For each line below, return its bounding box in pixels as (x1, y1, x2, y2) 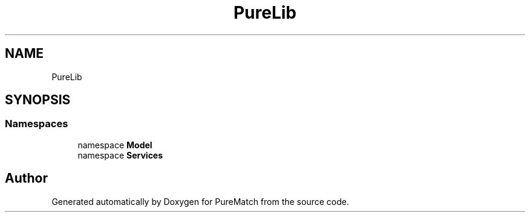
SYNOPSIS (5, 92, 71, 108)
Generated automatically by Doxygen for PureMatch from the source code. (51, 196, 349, 207)
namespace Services (77, 149, 163, 160)
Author (5, 171, 48, 186)
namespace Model (77, 139, 152, 150)
